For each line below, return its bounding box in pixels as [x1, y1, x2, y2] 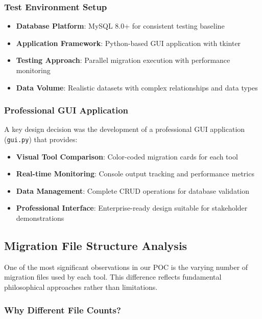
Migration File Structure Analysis [4, 238, 187, 254]
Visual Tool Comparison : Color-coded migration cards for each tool [16, 151, 238, 162]
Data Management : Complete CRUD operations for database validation [16, 185, 250, 196]
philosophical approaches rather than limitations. [4, 282, 158, 292]
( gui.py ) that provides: [4, 134, 78, 144]
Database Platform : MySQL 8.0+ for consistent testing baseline [16, 20, 225, 31]
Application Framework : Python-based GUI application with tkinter [16, 37, 241, 48]
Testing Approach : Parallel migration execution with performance [16, 55, 230, 65]
